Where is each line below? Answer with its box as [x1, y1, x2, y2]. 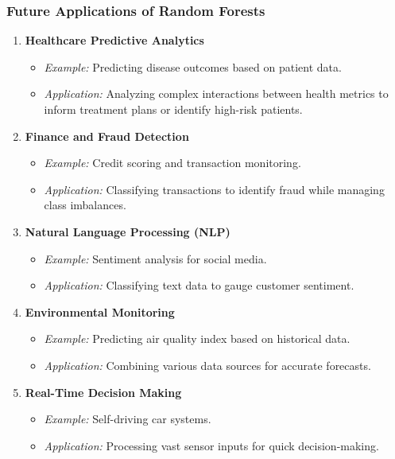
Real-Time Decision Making [25, 383, 182, 400]
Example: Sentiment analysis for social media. [44, 250, 267, 266]
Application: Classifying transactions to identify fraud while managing [44, 181, 385, 197]
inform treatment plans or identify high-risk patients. [44, 101, 303, 117]
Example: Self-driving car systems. [44, 410, 211, 427]
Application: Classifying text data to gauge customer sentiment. [44, 277, 354, 294]
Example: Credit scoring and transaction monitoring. [44, 154, 301, 171]
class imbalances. [44, 196, 126, 213]
